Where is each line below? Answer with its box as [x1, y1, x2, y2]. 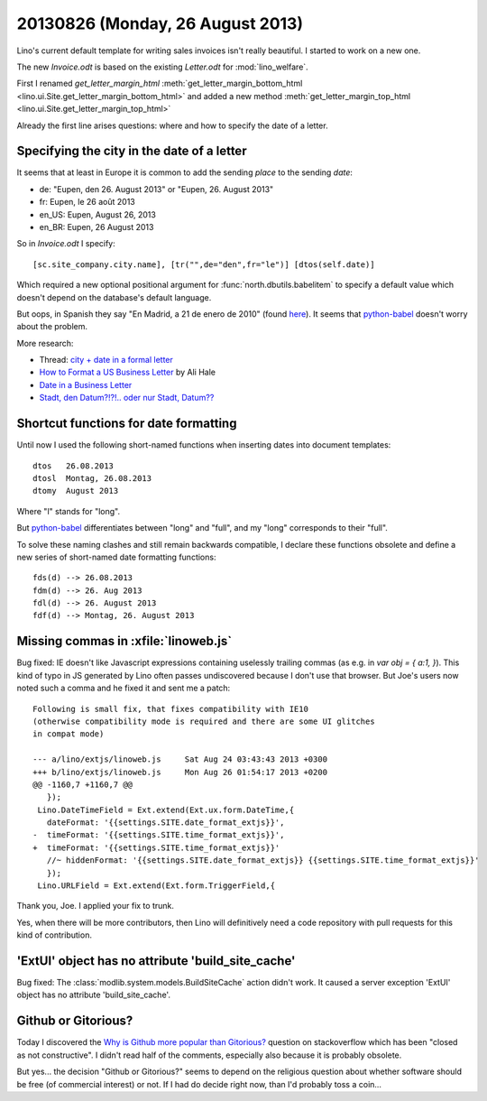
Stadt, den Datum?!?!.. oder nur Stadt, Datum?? [39, 393, 215, 403]
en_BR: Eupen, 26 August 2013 [39, 221, 154, 232]
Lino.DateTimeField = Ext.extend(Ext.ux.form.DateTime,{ [37, 804, 295, 815]
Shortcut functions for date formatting [16, 416, 237, 431]
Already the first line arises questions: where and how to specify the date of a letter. [16, 120, 328, 131]
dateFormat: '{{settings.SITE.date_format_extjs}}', [46, 818, 285, 828]
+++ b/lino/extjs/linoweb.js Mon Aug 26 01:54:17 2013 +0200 [32, 767, 328, 777]
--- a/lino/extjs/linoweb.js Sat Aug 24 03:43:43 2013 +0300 [32, 754, 328, 764]
